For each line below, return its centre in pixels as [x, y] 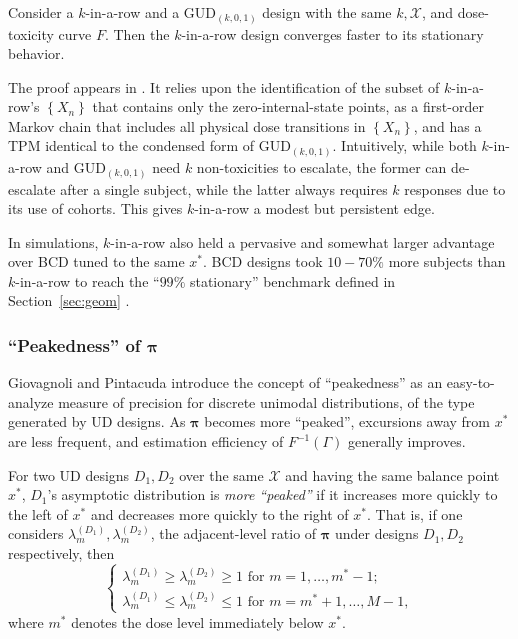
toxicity [31, 33]
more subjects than [447, 261]
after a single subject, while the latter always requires [224, 188]
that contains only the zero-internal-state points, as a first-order [288, 106]
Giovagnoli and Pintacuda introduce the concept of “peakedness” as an [225, 382]
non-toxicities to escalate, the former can [321, 167]
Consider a [41, 12]
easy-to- [470, 382]
